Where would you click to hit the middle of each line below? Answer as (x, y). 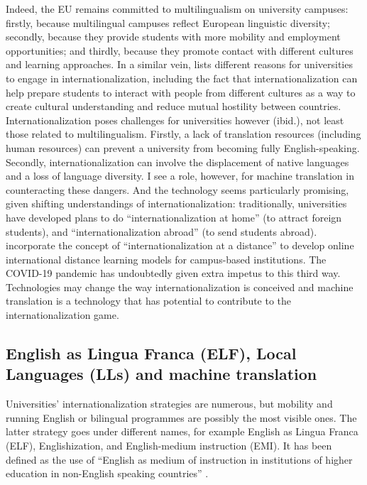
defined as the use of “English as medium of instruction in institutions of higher (179, 459)
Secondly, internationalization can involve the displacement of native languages (177, 162)
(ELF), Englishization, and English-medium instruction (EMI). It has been (169, 446)
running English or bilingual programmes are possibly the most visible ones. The (181, 417)
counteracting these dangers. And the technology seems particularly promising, (177, 189)
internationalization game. (62, 315)
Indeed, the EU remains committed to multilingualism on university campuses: (177, 9)
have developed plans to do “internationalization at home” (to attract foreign (174, 217)
